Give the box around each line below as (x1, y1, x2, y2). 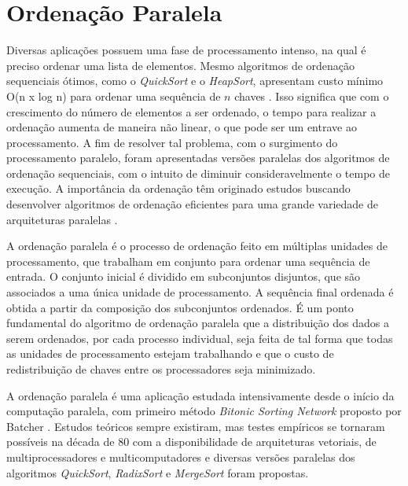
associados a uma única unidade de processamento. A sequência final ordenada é (6, 284, 394, 300)
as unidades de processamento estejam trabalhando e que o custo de (6, 345, 334, 362)
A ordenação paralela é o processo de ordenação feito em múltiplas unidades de (6, 237, 388, 254)
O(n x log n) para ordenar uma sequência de (6, 87, 221, 104)
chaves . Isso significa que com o (234, 87, 389, 104)
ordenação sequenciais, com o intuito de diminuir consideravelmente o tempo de (6, 164, 390, 181)
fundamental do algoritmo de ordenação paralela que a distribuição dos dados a (6, 315, 389, 331)
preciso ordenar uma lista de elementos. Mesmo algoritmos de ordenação (6, 57, 355, 73)
